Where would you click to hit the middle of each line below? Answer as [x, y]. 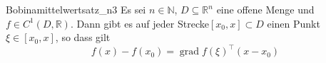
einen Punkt [294, 23]
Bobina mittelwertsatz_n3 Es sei [76, 9]
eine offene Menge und [265, 9]
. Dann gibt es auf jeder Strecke [139, 23]
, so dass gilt [83, 37]
